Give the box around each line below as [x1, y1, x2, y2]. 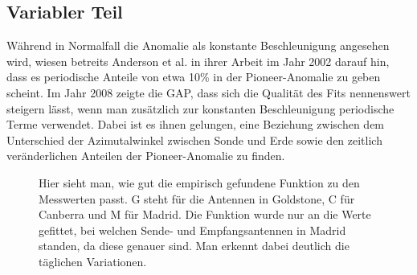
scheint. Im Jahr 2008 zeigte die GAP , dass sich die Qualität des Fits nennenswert [6, 84, 411, 101]
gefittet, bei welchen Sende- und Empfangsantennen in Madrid [39, 221, 346, 238]
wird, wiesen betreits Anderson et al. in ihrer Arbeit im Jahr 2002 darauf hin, [6, 52, 390, 69]
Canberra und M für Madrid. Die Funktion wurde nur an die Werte [39, 206, 371, 223]
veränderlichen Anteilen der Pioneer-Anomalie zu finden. [6, 147, 285, 164]
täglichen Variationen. [39, 252, 147, 269]
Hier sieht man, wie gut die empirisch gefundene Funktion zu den [39, 174, 360, 191]
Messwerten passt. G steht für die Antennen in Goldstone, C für [39, 190, 355, 207]
